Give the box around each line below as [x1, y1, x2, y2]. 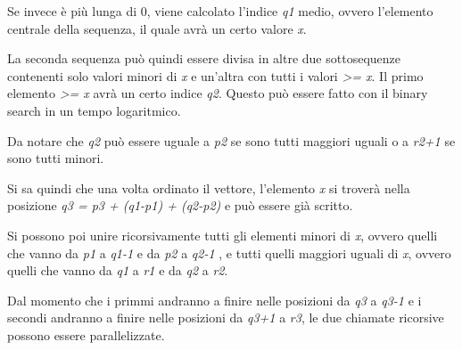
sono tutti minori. [7, 149, 104, 167]
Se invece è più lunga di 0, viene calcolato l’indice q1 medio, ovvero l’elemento [7, 2, 433, 20]
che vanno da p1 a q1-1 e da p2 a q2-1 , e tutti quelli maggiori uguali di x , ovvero [7, 243, 451, 262]
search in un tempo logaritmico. [7, 101, 181, 119]
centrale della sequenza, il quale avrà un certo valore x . [7, 19, 307, 37]
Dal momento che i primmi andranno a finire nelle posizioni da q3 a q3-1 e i [7, 290, 422, 309]
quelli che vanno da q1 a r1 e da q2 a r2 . [7, 261, 228, 280]
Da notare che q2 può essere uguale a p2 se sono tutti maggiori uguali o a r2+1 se [7, 131, 456, 150]
